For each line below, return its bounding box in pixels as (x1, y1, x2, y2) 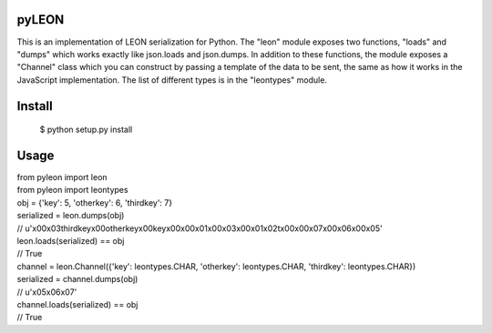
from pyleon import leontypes (16, 185, 128, 196)
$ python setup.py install (39, 124, 133, 136)
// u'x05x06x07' (16, 287, 77, 298)
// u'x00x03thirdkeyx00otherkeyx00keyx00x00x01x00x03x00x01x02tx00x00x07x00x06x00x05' (16, 223, 383, 234)
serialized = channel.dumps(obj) (16, 274, 138, 285)
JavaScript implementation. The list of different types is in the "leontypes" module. (16, 74, 328, 86)
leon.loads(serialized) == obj (16, 235, 125, 246)
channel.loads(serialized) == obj (16, 298, 138, 309)
